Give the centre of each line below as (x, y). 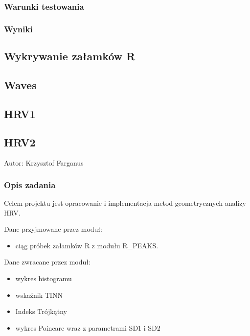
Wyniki (18, 29)
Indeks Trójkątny (41, 311)
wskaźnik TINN (39, 295)
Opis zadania (30, 184)
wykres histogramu (44, 278)
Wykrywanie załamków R (70, 56)
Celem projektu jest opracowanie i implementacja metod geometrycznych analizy (125, 203)
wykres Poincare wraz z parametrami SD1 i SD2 (88, 327)
